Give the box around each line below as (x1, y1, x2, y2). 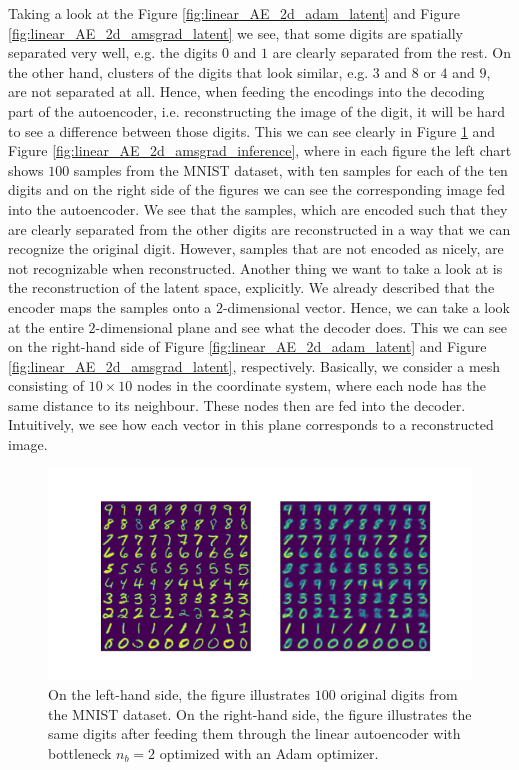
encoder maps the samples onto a (8, 296, 212, 317)
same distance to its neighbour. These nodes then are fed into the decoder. (8, 394, 466, 415)
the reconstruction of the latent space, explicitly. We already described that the (8, 277, 495, 298)
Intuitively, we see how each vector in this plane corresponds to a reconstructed (8, 414, 494, 435)
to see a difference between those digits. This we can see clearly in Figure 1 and (8, 120, 496, 141)
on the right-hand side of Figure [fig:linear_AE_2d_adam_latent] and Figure (8, 336, 487, 357)
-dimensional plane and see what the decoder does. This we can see (95, 316, 507, 337)
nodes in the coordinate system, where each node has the (136, 375, 487, 396)
